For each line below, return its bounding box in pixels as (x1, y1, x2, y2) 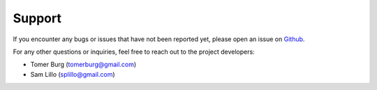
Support (13, 10, 62, 26)
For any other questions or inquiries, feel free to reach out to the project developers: (13, 47, 255, 56)
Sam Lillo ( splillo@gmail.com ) (30, 70, 115, 78)
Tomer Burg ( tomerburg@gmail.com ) (30, 60, 137, 69)
